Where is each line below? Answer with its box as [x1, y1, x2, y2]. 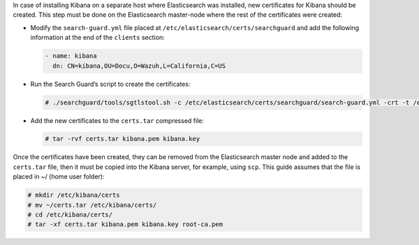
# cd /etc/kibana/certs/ [27, 211, 113, 219]
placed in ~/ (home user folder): [13, 172, 105, 181]
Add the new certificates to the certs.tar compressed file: [30, 116, 204, 125]
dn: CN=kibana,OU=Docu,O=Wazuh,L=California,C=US [52, 61, 226, 70]
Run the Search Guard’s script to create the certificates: [30, 80, 191, 88]
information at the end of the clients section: [30, 34, 165, 42]
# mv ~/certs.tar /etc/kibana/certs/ [27, 201, 157, 209]
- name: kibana [45, 52, 97, 60]
